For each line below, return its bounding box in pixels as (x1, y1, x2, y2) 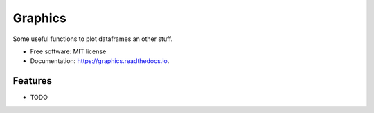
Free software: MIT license (30, 47, 107, 55)
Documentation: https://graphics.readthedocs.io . (30, 57, 170, 65)
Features (12, 75, 52, 87)
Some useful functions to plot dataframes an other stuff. (12, 35, 173, 43)
